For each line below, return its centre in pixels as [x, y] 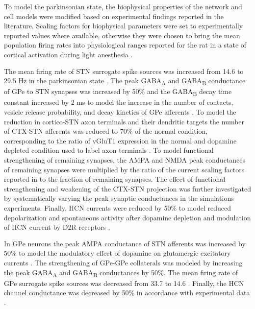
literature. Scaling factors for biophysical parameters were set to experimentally [124, 26]
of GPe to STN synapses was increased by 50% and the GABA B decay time [118, 92]
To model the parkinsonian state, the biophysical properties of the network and [123, 6]
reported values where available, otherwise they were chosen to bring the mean [122, 35]
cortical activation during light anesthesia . [68, 54]
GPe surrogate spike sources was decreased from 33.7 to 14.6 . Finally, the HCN [124, 283]
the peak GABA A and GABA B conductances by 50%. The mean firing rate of [121, 273]
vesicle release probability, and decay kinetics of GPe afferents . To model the [120, 112]
